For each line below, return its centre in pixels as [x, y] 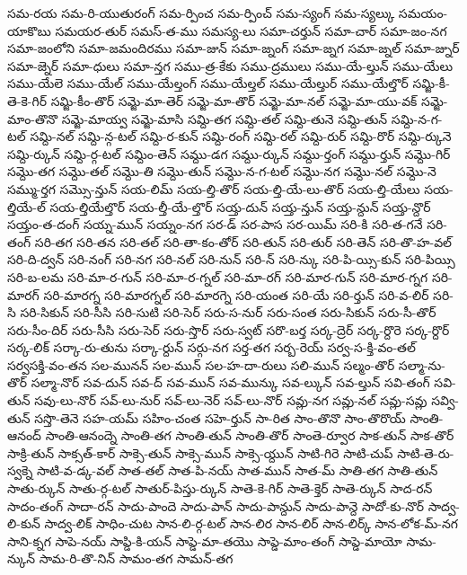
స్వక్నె [20, 470]
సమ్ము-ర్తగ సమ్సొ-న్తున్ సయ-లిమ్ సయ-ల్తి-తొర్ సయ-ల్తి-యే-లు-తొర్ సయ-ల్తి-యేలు [214, 188]
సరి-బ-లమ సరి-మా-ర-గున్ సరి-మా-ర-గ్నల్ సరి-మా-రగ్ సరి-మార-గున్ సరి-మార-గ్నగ [218, 276]
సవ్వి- [445, 400]
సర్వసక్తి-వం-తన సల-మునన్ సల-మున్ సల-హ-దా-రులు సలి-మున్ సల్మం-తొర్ [201, 364]
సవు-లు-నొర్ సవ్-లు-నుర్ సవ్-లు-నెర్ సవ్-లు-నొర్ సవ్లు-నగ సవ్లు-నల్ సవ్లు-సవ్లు [231, 400]
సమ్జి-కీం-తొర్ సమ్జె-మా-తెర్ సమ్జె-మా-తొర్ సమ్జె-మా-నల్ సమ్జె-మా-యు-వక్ [234, 100]
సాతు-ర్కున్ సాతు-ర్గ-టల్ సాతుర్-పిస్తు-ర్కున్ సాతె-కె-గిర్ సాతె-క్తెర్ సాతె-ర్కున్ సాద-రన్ [220, 488]
